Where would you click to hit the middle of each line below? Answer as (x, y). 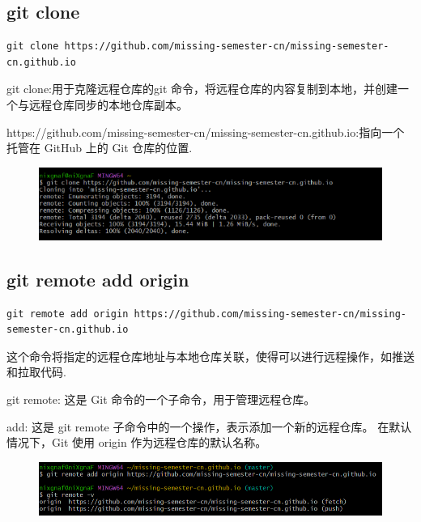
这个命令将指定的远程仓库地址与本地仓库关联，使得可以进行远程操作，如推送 (210, 356)
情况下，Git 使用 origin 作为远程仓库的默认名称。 (137, 442)
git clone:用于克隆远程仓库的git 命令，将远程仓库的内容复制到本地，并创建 (202, 89)
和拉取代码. (36, 372)
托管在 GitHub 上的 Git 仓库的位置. (100, 148)
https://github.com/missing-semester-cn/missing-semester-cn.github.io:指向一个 (206, 132)
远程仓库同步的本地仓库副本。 (108, 104)
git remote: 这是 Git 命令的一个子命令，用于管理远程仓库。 (161, 399)
